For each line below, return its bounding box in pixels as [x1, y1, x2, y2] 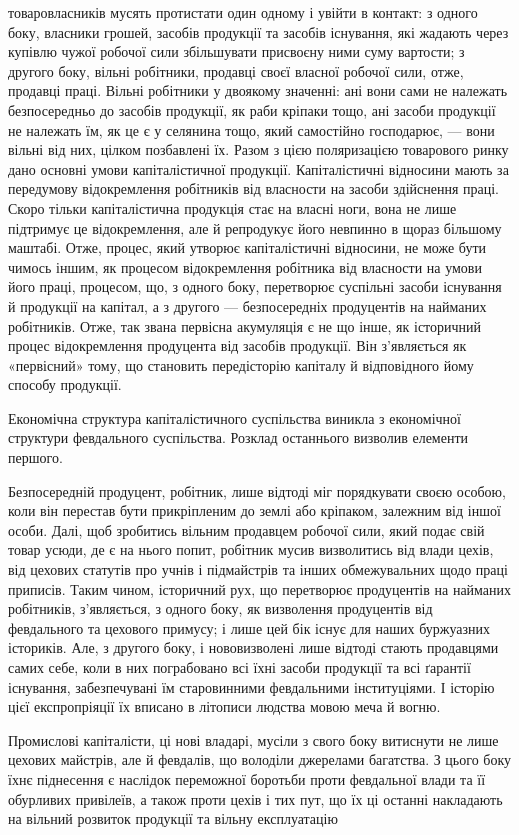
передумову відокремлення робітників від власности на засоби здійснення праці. [8, 178, 500, 199]
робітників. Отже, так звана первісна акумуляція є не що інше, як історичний [8, 315, 482, 336]
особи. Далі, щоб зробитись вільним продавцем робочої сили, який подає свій [8, 519, 485, 540]
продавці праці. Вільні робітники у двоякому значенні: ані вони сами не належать [8, 80, 508, 101]
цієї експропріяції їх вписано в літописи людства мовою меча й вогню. [8, 696, 441, 717]
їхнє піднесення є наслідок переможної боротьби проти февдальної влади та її [8, 768, 486, 789]
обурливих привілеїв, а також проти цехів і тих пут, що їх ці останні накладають [8, 788, 503, 809]
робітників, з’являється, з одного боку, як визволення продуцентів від [8, 598, 433, 619]
